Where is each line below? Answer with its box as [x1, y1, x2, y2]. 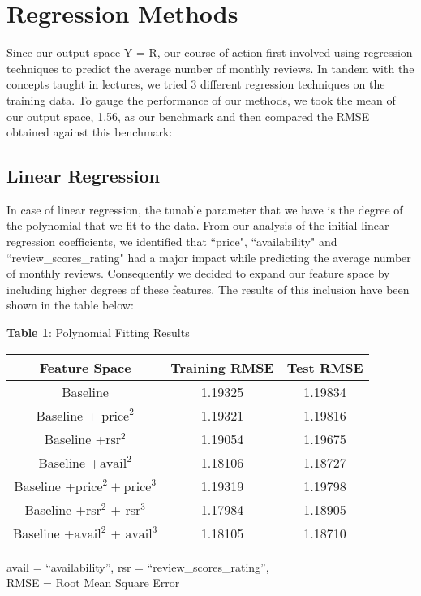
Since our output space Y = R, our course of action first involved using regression [6, 44, 413, 61]
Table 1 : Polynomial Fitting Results [6, 324, 190, 341]
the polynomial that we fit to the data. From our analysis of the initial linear [6, 217, 389, 234]
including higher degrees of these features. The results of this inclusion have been [6, 280, 410, 297]
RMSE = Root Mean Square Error [6, 574, 180, 591]
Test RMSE [286, 357, 363, 377]
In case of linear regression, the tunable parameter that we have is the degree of [6, 201, 403, 218]
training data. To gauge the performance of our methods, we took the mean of [6, 91, 396, 108]
